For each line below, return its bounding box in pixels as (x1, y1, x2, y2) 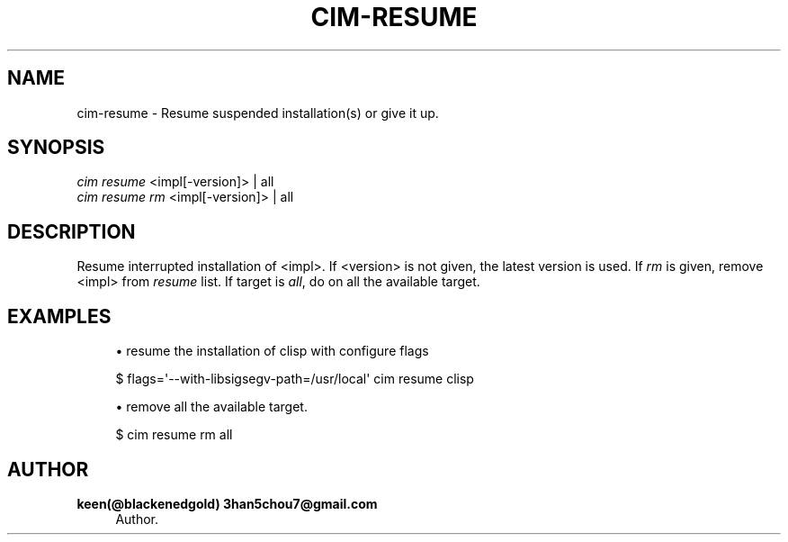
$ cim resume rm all (115, 427, 233, 443)
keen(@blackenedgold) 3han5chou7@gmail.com (76, 495, 378, 511)
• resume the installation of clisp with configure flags (115, 343, 429, 359)
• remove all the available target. (115, 399, 308, 415)
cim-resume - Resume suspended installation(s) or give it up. (76, 104, 439, 121)
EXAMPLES (7, 304, 112, 328)
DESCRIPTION (7, 220, 136, 243)
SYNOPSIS (7, 136, 105, 159)
